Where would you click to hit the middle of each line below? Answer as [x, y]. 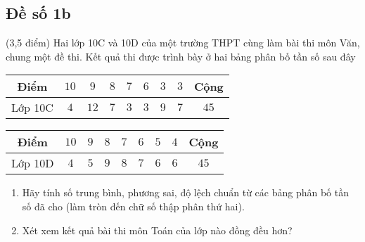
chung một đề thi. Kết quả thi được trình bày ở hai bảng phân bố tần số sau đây [181, 56]
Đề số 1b [38, 13]
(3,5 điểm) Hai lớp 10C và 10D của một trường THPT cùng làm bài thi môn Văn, [183, 43]
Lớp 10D [33, 163]
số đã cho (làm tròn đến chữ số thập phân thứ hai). [133, 206]
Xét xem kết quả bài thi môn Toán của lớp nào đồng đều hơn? [157, 230]
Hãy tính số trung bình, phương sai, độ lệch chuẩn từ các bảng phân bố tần [185, 192]
